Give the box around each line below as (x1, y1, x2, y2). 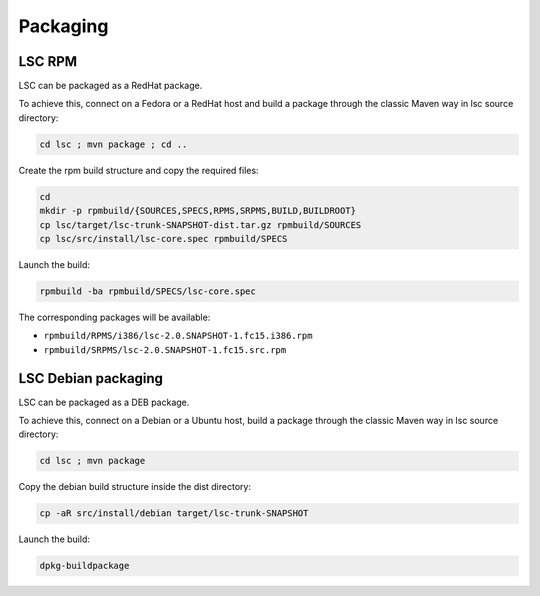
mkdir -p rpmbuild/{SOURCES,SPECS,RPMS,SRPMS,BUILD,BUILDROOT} (39, 205, 357, 217)
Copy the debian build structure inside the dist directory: (18, 481, 252, 493)
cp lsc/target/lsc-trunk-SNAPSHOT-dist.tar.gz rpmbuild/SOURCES (39, 219, 362, 230)
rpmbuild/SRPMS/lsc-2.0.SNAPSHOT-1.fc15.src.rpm (43, 344, 287, 355)
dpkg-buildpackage (39, 560, 130, 572)
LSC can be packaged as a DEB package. (18, 396, 190, 408)
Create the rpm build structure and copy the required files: (18, 164, 259, 176)
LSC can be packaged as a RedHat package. (18, 80, 203, 92)
